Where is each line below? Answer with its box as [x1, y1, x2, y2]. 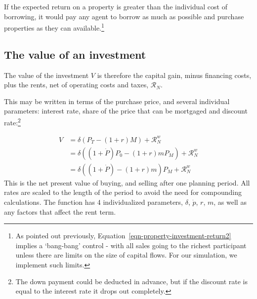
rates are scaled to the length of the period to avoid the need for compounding [4, 187, 242, 197]
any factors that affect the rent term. [4, 206, 116, 217]
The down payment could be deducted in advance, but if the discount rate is [15, 276, 248, 286]
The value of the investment [4, 70, 89, 80]
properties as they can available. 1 [4, 21, 104, 33]
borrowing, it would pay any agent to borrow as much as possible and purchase [4, 11, 244, 21]
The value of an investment [4, 46, 146, 62]
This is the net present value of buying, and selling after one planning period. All [4, 177, 250, 187]
